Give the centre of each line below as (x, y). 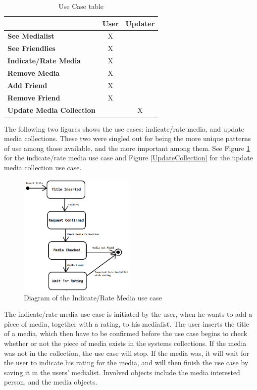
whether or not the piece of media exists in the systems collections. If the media (125, 343)
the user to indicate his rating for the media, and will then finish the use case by (126, 363)
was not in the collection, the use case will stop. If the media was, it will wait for (127, 353)
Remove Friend (34, 97)
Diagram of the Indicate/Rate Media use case (93, 297)
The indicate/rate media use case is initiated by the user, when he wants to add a (128, 314)
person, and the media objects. (51, 382)
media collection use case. (43, 167)
